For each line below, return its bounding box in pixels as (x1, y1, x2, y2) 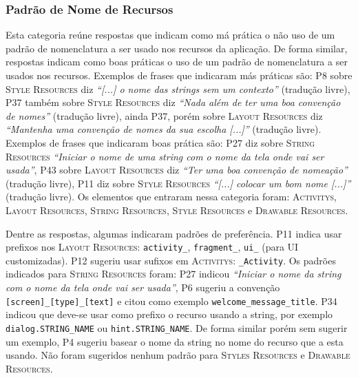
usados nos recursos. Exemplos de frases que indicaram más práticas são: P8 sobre (6, 68, 352, 82)
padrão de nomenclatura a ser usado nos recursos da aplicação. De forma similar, (6, 41, 348, 55)
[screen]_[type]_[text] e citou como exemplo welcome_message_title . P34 (6, 293, 337, 308)
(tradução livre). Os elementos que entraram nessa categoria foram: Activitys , (6, 189, 337, 204)
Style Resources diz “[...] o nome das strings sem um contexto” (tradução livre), (6, 81, 350, 96)
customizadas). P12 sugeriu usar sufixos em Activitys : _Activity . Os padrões (6, 253, 336, 267)
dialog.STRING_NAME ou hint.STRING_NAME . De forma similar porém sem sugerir (6, 320, 348, 335)
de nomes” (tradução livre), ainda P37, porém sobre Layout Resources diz (6, 108, 323, 123)
